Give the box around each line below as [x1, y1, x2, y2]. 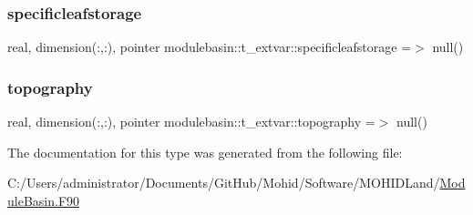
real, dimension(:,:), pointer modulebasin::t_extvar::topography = [7, 112, 375, 131]
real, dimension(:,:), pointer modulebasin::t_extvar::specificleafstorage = [7, 37, 412, 56]
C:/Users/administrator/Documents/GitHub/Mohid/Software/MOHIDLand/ [7, 173, 440, 192]
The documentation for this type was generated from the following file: [7, 142, 403, 161]
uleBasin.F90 [7, 190, 80, 210]
